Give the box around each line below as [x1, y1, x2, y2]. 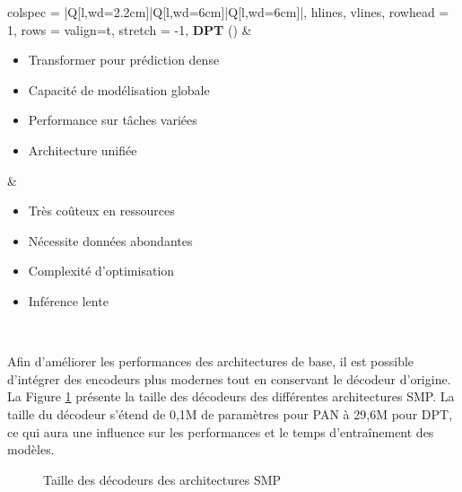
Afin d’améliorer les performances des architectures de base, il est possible [7, 352, 414, 371]
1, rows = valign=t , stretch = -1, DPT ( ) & [7, 20, 252, 39]
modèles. [7, 440, 55, 459]
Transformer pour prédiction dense [28, 50, 220, 69]
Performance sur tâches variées [28, 110, 197, 129]
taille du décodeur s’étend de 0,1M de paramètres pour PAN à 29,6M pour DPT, [7, 404, 453, 423]
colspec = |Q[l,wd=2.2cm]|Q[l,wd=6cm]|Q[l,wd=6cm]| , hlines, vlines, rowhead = [7, 3, 449, 21]
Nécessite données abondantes [28, 231, 193, 250]
